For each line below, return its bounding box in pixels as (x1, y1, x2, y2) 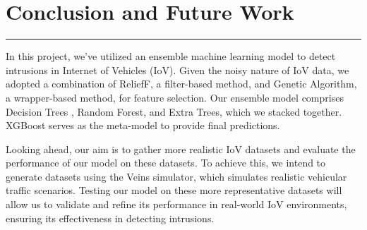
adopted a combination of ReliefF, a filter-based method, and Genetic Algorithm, (6, 76, 357, 91)
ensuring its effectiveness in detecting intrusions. (6, 210, 215, 225)
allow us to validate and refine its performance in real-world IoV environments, (6, 197, 347, 212)
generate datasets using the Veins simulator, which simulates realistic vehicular (6, 169, 347, 183)
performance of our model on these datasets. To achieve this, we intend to (6, 155, 326, 170)
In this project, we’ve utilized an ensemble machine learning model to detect (6, 49, 336, 63)
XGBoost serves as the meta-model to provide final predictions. (6, 118, 280, 133)
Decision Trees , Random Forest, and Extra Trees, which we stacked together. (6, 104, 342, 119)
